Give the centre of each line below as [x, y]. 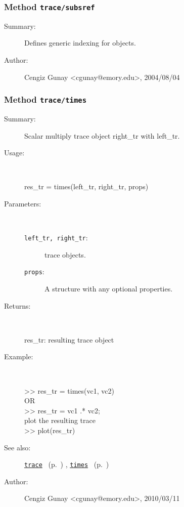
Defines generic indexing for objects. [80, 43]
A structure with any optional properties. [109, 288]
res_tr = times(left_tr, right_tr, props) [86, 186]
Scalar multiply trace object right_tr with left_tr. [102, 135]
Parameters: [23, 203]
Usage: [14, 153]
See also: [17, 447]
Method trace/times [45, 99]
